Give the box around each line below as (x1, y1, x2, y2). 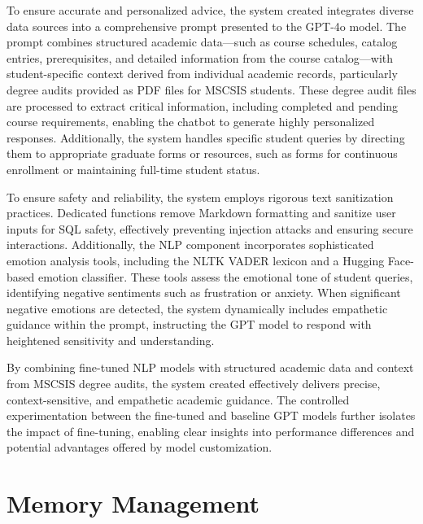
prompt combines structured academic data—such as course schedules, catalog (7, 33, 398, 50)
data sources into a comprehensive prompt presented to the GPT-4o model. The (7, 17, 407, 34)
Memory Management (7, 487, 259, 520)
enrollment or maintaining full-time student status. (7, 160, 260, 177)
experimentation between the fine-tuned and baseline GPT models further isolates (7, 407, 416, 424)
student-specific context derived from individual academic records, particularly (7, 65, 398, 82)
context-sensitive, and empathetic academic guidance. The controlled (7, 391, 350, 408)
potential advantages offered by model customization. (7, 439, 273, 456)
